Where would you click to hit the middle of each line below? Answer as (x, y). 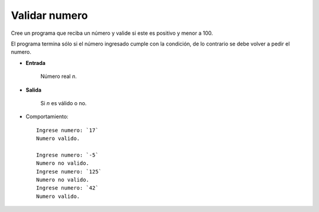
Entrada (35, 63)
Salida (33, 90)
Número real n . (58, 76)
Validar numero (49, 15)
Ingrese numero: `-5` (67, 155)
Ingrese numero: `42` (67, 188)
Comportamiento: (47, 117)
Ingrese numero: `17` (67, 130)
